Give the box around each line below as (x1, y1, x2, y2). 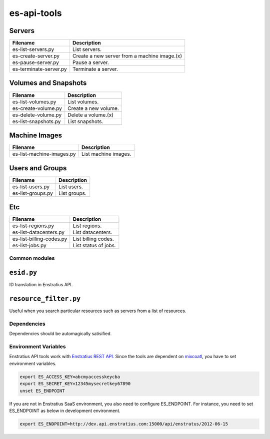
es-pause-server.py (12, 59, 59, 66)
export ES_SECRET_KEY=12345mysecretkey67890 (19, 381, 131, 387)
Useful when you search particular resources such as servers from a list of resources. (9, 308, 186, 314)
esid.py (9, 269, 37, 277)
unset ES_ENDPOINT (19, 388, 65, 394)
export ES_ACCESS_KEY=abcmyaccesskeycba (19, 374, 120, 380)
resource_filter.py (9, 295, 81, 303)
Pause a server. (72, 59, 109, 66)
